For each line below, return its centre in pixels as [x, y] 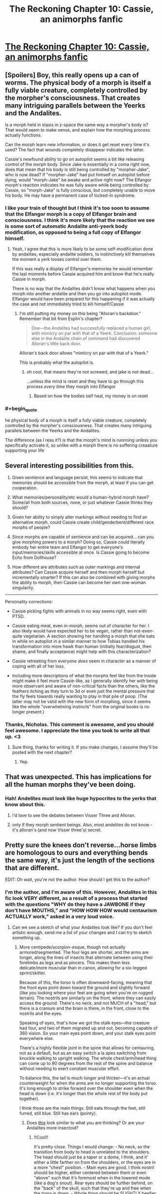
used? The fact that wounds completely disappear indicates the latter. [75, 150]
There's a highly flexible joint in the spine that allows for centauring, [87, 1047]
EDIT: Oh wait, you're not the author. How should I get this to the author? [77, 879]
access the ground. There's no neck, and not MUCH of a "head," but [88, 1003]
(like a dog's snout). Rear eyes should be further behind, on [93, 1183]
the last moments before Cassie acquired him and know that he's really [83, 274]
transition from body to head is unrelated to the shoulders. [92, 1152]
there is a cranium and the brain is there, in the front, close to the [84, 1008]
